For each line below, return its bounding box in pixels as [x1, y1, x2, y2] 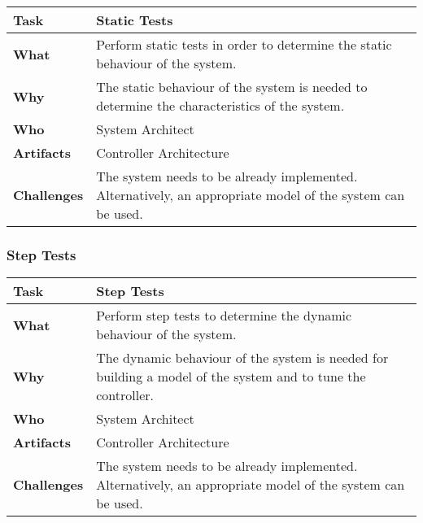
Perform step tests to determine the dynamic [96, 306, 352, 325]
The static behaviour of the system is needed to [96, 77, 368, 96]
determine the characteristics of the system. [96, 96, 345, 115]
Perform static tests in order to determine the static [96, 35, 392, 54]
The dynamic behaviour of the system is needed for [96, 348, 389, 368]
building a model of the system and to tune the [96, 367, 366, 386]
